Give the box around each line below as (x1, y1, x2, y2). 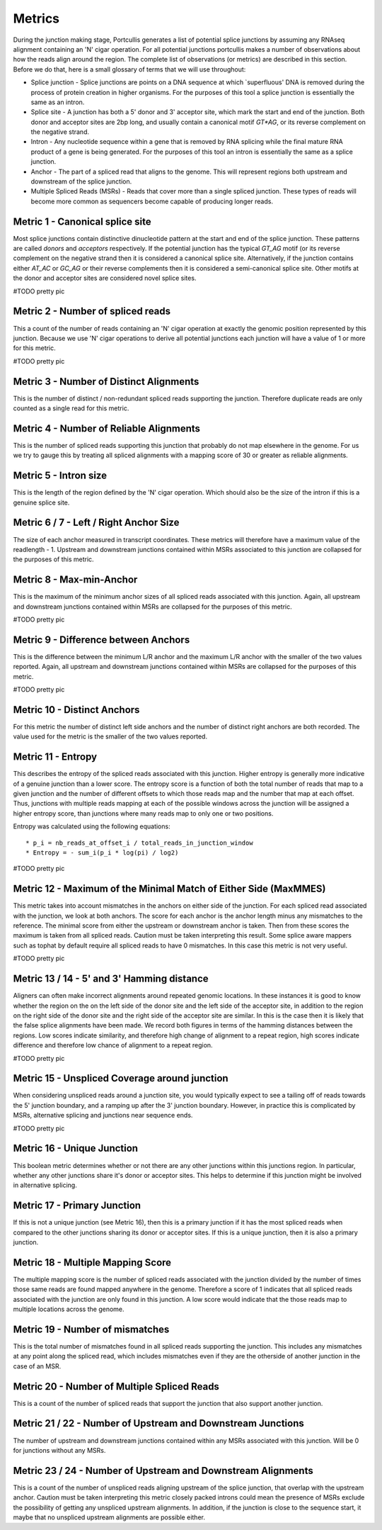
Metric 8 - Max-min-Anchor (13, 574, 138, 586)
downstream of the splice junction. (30, 177, 132, 186)
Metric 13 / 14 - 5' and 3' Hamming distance (13, 973, 209, 985)
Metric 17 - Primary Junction (13, 1200, 141, 1212)
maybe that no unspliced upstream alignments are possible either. (13, 1513, 205, 1521)
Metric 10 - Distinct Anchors (13, 704, 140, 716)
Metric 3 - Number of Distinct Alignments (13, 376, 199, 388)
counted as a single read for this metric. (13, 404, 129, 412)
